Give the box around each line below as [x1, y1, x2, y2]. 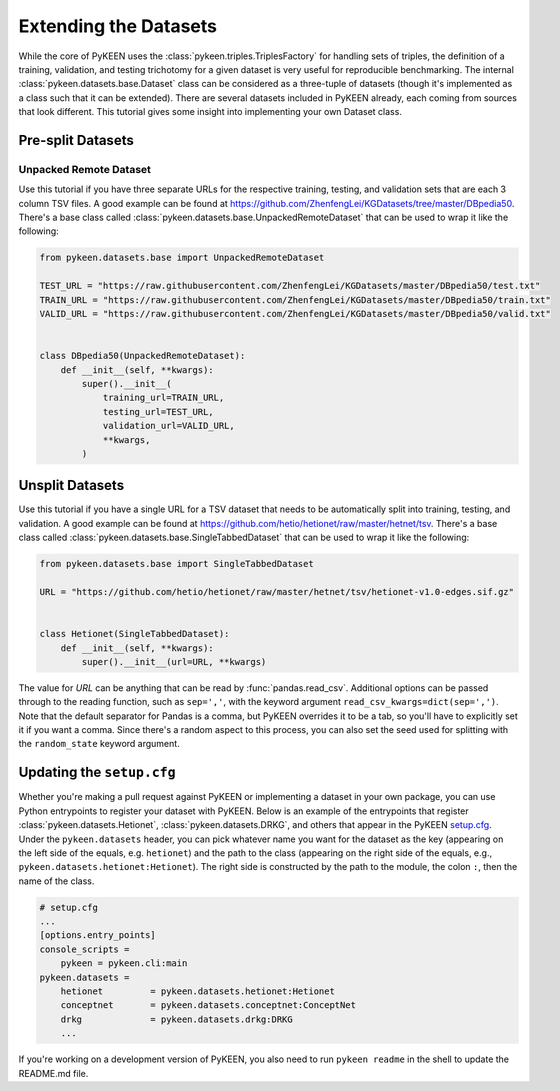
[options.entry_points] [39, 930, 157, 941]
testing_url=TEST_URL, [102, 406, 214, 417]
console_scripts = [39, 943, 130, 955]
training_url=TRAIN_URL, [102, 392, 225, 404]
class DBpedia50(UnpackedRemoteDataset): [39, 350, 246, 362]
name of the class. [18, 875, 95, 887]
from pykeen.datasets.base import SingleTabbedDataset [39, 558, 314, 570]
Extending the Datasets [18, 15, 218, 37]
